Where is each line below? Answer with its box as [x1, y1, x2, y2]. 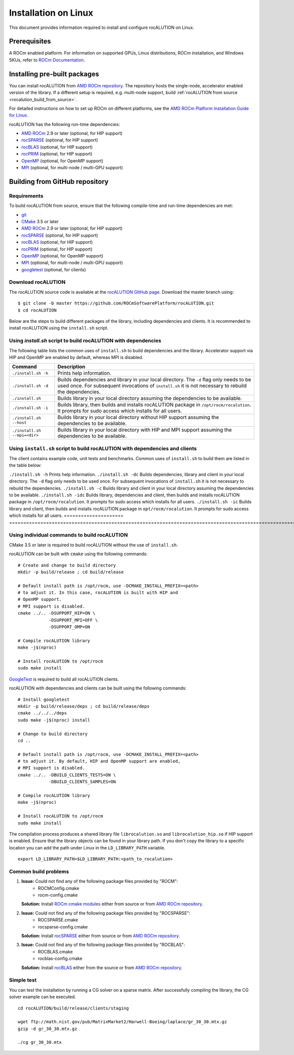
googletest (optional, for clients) [21, 266, 86, 272]
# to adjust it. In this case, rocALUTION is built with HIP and [18, 590, 178, 595]
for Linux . [9, 112, 28, 118]
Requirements [9, 192, 44, 199]
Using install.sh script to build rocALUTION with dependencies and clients [9, 445, 197, 452]
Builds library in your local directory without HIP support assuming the [57, 414, 219, 421]
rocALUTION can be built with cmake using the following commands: [9, 551, 148, 557]
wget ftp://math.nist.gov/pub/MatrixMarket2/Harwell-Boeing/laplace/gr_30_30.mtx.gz [18, 1019, 227, 1025]
